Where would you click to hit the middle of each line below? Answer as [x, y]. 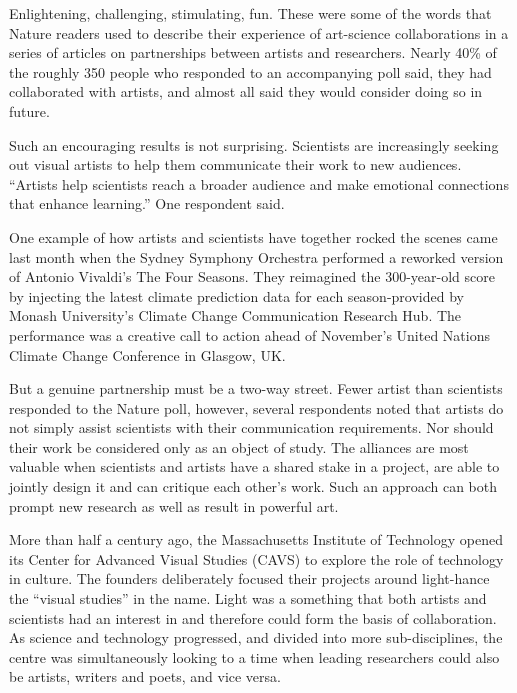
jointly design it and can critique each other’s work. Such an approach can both [253, 486]
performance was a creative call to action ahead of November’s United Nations [250, 334]
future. [29, 110]
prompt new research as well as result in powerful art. [174, 505]
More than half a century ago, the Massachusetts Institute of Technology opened [256, 539]
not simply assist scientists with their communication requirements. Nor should [251, 427]
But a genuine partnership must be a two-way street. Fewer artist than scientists [256, 388]
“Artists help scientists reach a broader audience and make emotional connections [259, 183]
